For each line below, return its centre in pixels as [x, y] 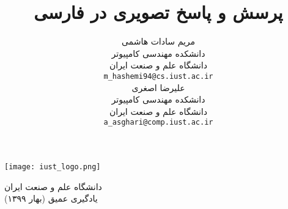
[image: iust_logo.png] [53, 167]
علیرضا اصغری [158, 87]
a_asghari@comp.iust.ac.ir [158, 123]
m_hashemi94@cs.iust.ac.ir [158, 76]
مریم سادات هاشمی [158, 41]
